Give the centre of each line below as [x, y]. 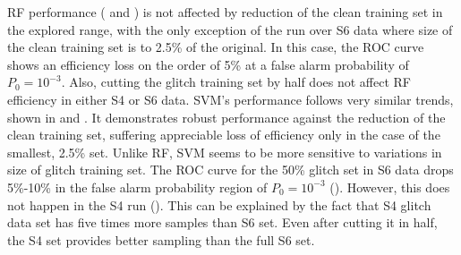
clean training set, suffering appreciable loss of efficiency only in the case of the [224, 135]
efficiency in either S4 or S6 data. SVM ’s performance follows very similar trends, [230, 99]
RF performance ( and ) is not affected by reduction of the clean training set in [225, 12]
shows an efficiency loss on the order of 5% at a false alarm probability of [208, 64]
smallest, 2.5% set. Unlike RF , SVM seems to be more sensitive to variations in [225, 152]
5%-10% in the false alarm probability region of [137, 187]
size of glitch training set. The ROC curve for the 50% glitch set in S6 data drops [230, 170]
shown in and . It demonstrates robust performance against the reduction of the [226, 117]
